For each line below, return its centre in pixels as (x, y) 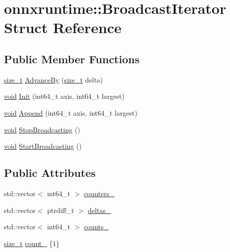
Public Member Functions (72, 59)
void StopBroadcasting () (42, 129)
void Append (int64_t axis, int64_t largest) (71, 112)
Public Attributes (50, 173)
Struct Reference (63, 27)
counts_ (96, 227)
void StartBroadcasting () (43, 146)
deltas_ (99, 210)
